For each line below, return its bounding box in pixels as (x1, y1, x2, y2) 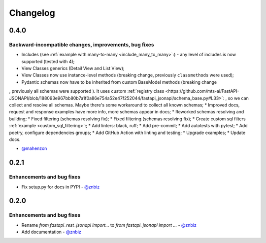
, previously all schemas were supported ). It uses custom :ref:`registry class (9, 88, 165, 94)
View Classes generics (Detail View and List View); (21, 66, 125, 71)
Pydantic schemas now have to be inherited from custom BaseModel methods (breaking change (21, 79, 217, 85)
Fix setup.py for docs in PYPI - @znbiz (21, 184, 100, 190)
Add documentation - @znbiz (21, 229, 81, 235)
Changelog (9, 7, 55, 18)
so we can (228, 95, 249, 101)
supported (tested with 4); (21, 58, 75, 64)
